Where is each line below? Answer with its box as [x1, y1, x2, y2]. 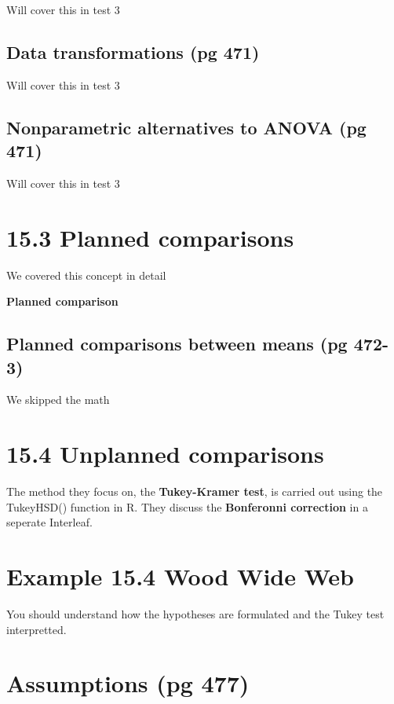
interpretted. [6, 621, 67, 637]
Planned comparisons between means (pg [6, 332, 348, 356]
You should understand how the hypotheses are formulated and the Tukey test [6, 606, 385, 622]
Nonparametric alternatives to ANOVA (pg [6, 115, 367, 139]
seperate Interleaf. [6, 514, 93, 530]
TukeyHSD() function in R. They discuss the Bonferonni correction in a [6, 498, 368, 515]
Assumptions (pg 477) [6, 667, 250, 699]
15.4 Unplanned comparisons [6, 438, 324, 470]
